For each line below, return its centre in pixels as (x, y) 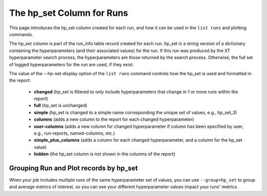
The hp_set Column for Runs (69, 13)
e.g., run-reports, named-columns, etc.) (74, 133)
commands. (21, 34)
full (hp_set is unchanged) (61, 105)
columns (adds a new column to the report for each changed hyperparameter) (114, 119)
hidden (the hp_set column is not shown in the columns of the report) (105, 154)
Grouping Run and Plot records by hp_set (73, 168)
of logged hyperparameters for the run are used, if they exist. (72, 64)
